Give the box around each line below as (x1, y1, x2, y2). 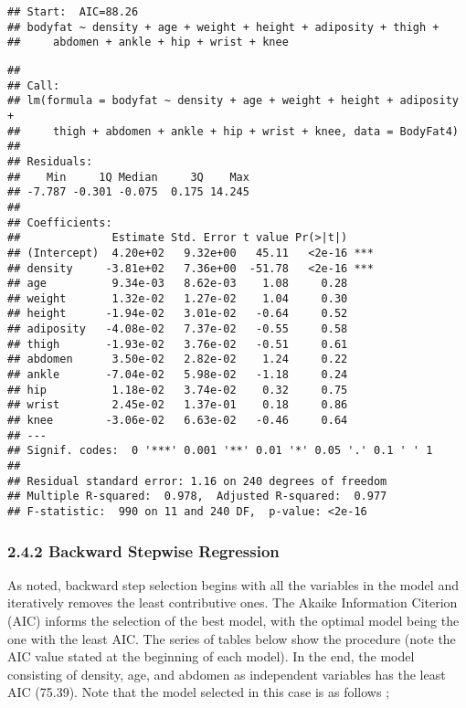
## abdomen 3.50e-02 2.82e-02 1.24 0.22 (7, 353, 348, 366)
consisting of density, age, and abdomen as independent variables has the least (7, 664, 446, 683)
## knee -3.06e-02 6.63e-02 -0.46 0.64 (7, 414, 348, 428)
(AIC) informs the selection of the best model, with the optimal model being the (7, 611, 460, 630)
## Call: (7, 79, 60, 92)
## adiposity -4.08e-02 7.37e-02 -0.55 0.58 (7, 322, 348, 336)
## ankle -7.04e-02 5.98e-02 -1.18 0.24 (7, 368, 348, 382)
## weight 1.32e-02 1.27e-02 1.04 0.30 (7, 291, 348, 305)
